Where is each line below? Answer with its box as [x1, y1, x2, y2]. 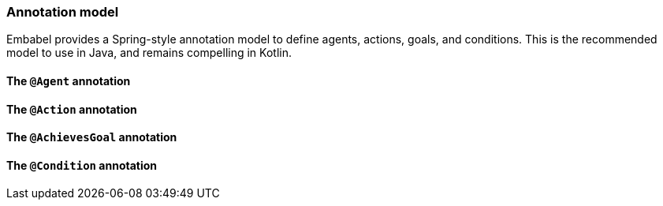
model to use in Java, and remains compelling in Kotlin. [6, 46, 292, 60]
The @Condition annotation [6, 158, 158, 172]
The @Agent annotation [6, 73, 131, 88]
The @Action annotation [6, 102, 137, 116]
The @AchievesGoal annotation [6, 130, 177, 144]
